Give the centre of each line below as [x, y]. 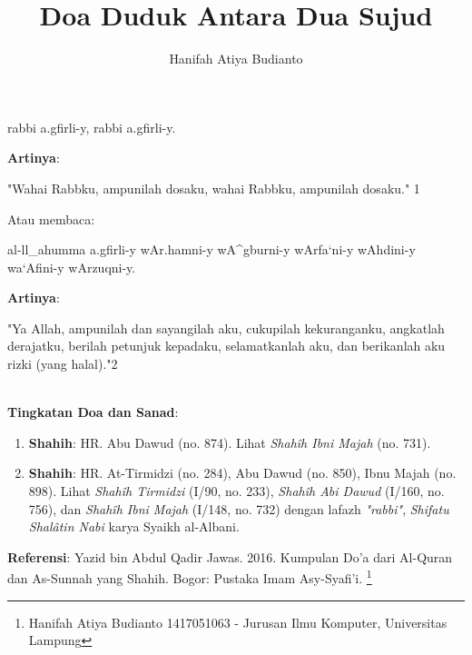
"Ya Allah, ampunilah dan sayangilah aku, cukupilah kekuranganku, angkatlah [226, 327]
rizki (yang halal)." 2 [63, 364]
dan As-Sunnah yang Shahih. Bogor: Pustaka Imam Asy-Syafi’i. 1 [190, 577]
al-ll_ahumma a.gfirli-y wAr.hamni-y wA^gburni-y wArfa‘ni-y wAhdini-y [211, 249]
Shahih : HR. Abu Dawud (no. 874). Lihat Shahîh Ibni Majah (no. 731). [230, 442]
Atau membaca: [51, 218]
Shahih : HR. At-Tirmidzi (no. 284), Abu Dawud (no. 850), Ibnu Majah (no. [242, 473]
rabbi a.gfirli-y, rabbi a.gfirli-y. [92, 127]
